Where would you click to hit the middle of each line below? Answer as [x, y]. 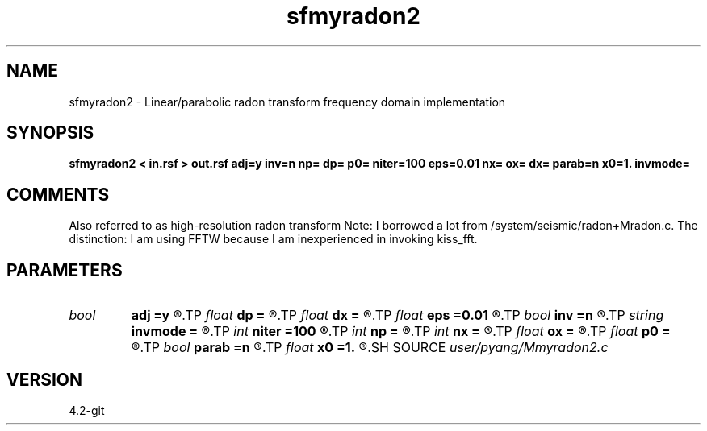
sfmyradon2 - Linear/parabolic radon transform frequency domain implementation [287, 102]
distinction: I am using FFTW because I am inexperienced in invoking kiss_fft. [273, 239]
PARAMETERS [65, 270]
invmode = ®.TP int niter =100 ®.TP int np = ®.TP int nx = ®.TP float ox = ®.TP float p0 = [401, 332]
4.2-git [87, 410]
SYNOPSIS [50, 133]
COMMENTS [58, 194]
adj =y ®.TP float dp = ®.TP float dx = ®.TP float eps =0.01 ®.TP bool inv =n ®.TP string [397, 315]
